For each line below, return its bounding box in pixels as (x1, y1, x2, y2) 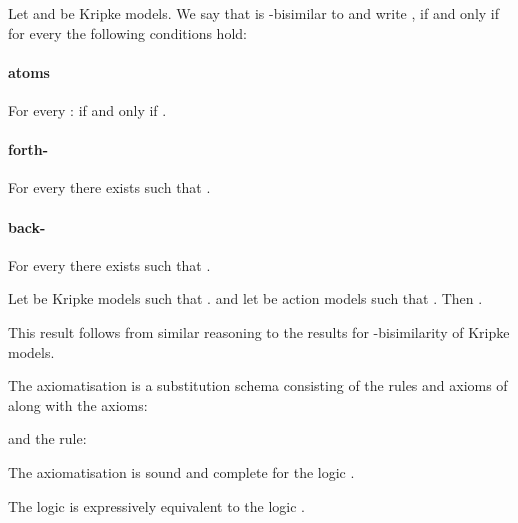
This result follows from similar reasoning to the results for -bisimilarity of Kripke (8, 321, 510, 342)
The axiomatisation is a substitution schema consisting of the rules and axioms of (8, 375, 508, 396)
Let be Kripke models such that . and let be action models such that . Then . (8, 288, 483, 309)
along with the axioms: (8, 394, 148, 415)
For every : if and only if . (8, 99, 167, 120)
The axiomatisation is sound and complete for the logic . (8, 461, 355, 482)
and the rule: (8, 428, 87, 449)
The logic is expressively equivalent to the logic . (8, 495, 305, 516)
